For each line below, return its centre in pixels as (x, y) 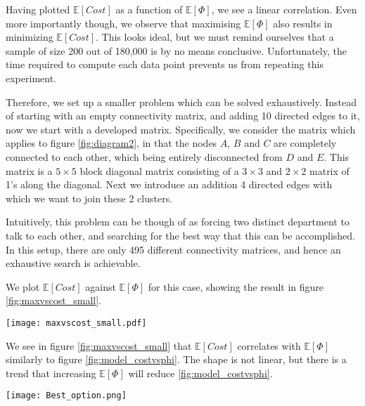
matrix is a (29, 170)
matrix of (329, 170)
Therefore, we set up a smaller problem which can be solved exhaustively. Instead (181, 101)
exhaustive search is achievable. (73, 263)
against (101, 286)
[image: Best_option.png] (66, 396)
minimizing (30, 37)
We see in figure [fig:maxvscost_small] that (99, 345)
